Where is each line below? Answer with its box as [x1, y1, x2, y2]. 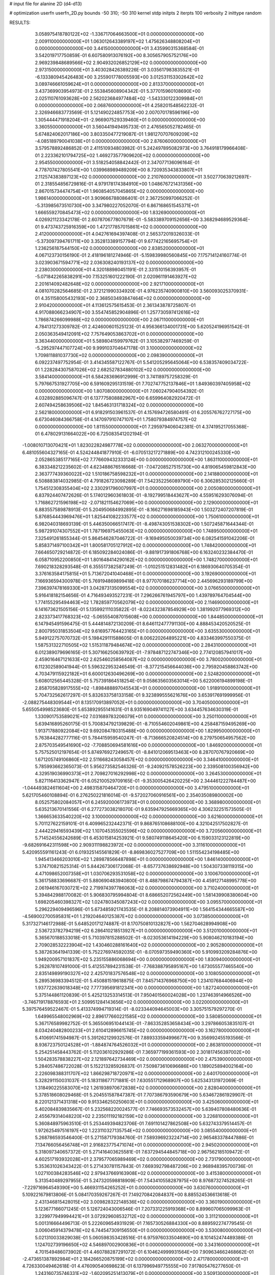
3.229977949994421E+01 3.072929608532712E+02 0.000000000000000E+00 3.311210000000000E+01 [35, 1213, 259, 1219]
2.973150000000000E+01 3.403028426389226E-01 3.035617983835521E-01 [35, 67, 200, 73]
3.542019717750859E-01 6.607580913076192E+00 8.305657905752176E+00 [35, 53, 198, 59]
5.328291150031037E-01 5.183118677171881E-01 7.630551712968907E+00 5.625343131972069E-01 [35, 1078, 244, 1084]
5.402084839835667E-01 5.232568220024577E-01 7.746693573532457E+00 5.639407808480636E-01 [35, 1106, 257, 1112]
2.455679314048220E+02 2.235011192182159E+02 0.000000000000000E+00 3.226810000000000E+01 [35, 1113, 258, 1119]
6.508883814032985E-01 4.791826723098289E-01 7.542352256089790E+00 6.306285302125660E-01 [35, 478, 255, 484]
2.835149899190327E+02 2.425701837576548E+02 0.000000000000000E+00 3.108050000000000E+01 [35, 971, 260, 977]
